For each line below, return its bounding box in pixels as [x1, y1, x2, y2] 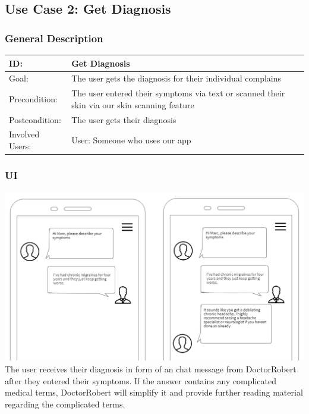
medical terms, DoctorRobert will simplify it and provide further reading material [5, 386, 303, 399]
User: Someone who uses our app [71, 134, 191, 146]
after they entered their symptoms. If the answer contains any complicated [5, 374, 276, 387]
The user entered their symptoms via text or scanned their [71, 87, 285, 99]
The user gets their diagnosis [71, 113, 176, 126]
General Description [5, 30, 103, 45]
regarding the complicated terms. [5, 397, 125, 410]
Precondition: [9, 92, 58, 105]
